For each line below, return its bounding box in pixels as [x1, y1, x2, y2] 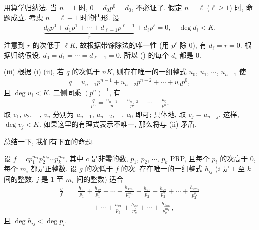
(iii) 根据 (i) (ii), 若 [4, 66, 64, 77]
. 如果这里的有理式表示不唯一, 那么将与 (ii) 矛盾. [39, 119, 197, 129]
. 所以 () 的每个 [119, 49, 169, 60]
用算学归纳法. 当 [4, 2, 57, 12]
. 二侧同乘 [49, 87, 81, 97]
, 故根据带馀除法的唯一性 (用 [75, 40, 169, 50]
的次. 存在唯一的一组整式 [121, 163, 203, 174]
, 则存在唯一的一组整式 [112, 66, 187, 77]
